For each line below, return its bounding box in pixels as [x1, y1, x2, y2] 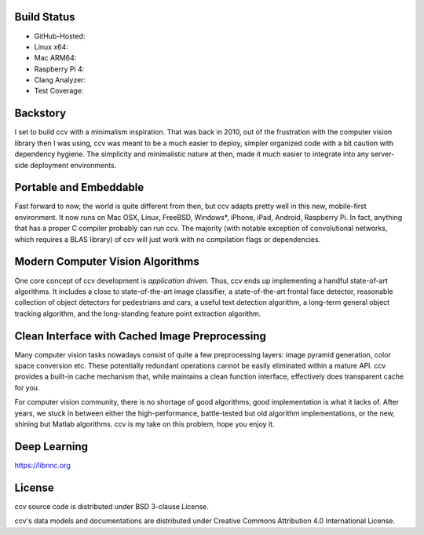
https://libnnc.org [14, 460, 71, 470]
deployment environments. [30, 160, 117, 170]
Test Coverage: [34, 86, 84, 96]
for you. [14, 383, 40, 392]
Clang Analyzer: [34, 75, 86, 85]
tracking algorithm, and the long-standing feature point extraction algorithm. [14, 309, 261, 318]
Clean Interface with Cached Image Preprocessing [14, 329, 267, 343]
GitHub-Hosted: [34, 31, 86, 41]
